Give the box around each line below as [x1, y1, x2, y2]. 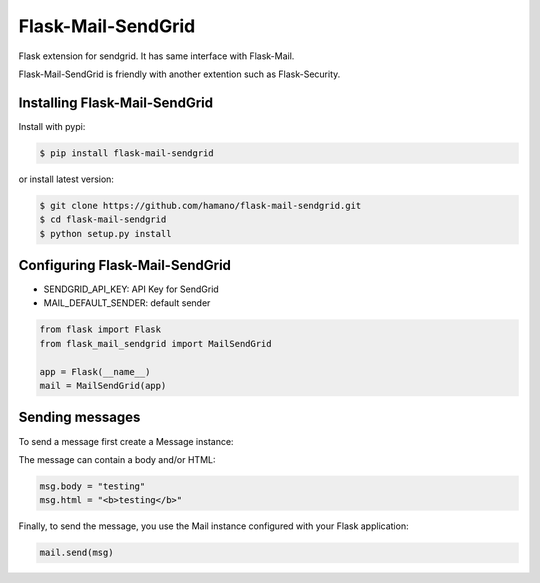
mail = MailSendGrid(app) [39, 380, 167, 392]
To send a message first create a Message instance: [18, 435, 234, 447]
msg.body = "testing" [39, 480, 146, 492]
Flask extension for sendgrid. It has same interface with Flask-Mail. [18, 50, 295, 62]
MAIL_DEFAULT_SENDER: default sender [43, 297, 211, 309]
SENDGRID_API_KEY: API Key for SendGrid [43, 283, 219, 295]
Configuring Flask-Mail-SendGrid [18, 256, 232, 274]
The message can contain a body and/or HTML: [18, 453, 216, 465]
